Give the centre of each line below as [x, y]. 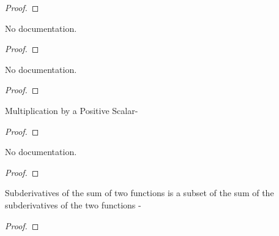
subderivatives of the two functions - [73, 204]
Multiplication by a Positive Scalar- [72, 110]
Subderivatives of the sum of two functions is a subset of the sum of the [139, 193]
